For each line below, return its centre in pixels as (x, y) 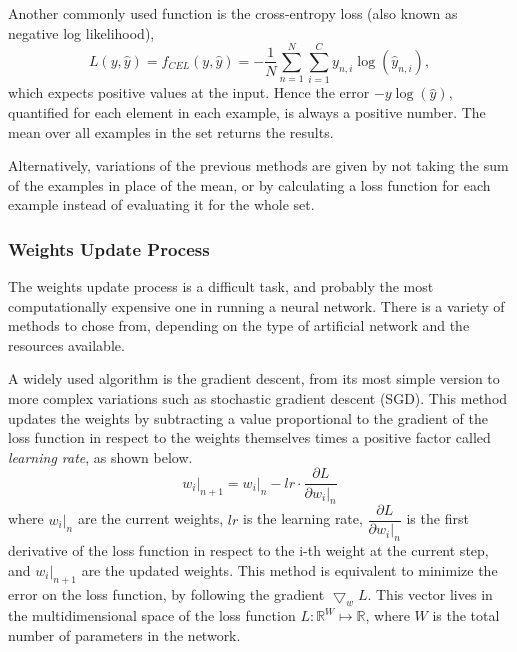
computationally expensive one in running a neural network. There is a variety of (256, 305)
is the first (437, 518)
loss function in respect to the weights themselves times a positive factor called (249, 437)
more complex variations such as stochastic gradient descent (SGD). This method (258, 398)
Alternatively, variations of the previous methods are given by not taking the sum (258, 165)
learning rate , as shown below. (100, 456)
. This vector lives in (430, 593)
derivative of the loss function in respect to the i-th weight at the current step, (248, 550)
